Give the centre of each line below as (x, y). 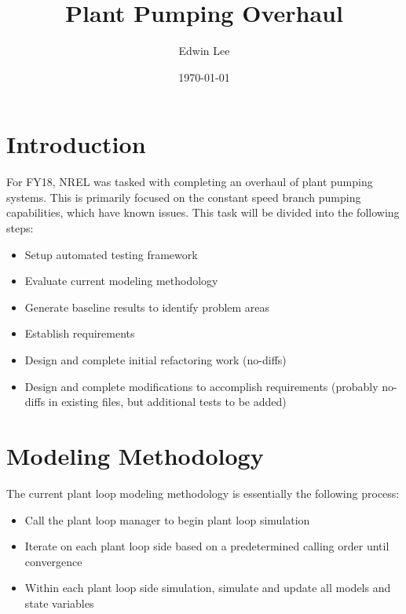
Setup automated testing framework (111, 254)
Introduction (76, 144)
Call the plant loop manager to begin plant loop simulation (167, 519)
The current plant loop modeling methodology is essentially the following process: (203, 493)
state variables (59, 603)
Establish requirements (80, 333)
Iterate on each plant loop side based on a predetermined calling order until (207, 546)
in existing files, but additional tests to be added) (167, 402)
